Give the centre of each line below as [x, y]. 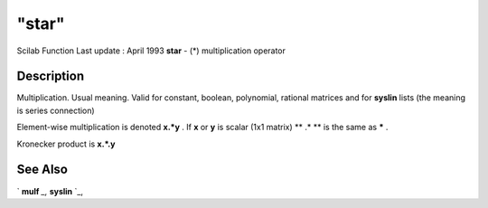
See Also [42, 170]
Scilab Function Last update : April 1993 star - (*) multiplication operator [151, 51]
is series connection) [56, 110]
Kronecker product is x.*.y [66, 144]
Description [51, 76]
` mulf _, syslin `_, [50, 191]
